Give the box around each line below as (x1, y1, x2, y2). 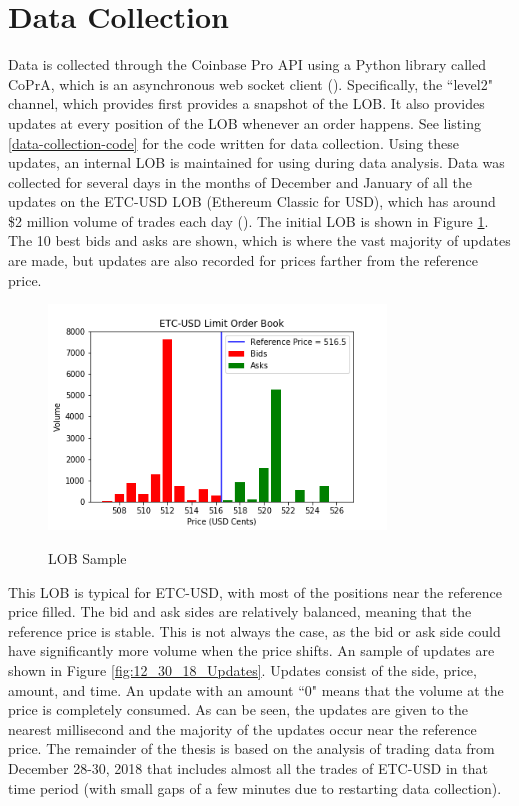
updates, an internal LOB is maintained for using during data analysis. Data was (8, 152, 505, 173)
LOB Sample (48, 547, 127, 568)
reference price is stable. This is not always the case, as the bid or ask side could (8, 620, 501, 641)
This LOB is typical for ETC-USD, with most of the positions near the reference (8, 581, 503, 602)
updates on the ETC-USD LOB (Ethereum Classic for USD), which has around (8, 191, 496, 212)
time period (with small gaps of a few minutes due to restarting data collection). (8, 777, 502, 798)
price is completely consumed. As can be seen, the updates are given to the (8, 699, 469, 720)
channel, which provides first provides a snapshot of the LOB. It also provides (8, 93, 485, 114)
